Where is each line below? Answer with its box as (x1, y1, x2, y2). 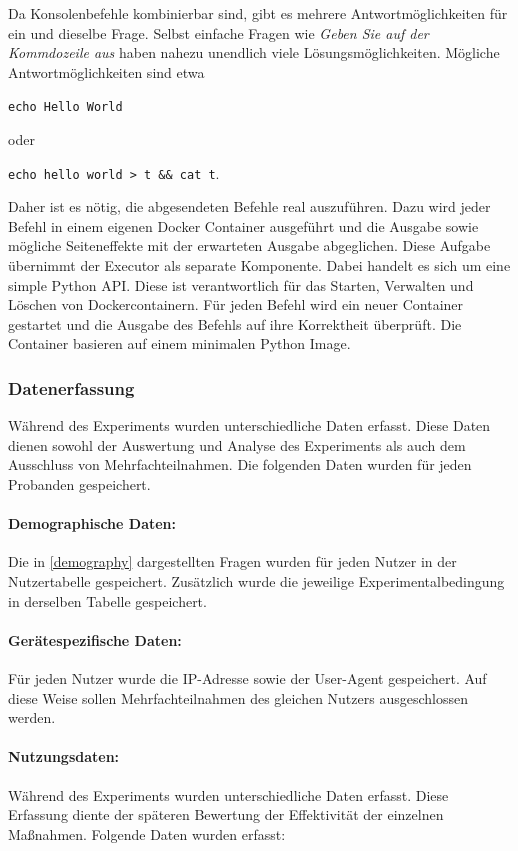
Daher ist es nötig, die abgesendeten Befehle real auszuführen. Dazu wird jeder (8, 196, 491, 217)
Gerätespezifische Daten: (8, 629, 182, 650)
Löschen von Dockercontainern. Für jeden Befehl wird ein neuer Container (8, 294, 464, 315)
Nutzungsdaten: (8, 746, 120, 767)
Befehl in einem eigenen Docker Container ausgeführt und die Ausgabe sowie (8, 215, 479, 236)
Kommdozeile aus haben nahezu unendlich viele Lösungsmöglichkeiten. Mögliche (8, 42, 500, 63)
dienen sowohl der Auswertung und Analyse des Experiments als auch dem (8, 434, 466, 455)
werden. (8, 707, 56, 728)
